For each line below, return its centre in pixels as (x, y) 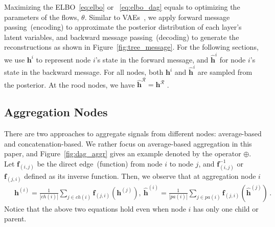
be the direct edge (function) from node (100, 163)
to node (181, 163)
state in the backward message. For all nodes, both (84, 72)
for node (233, 59)
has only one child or (226, 208)
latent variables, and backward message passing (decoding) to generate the (122, 37)
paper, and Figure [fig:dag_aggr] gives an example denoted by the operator (123, 153)
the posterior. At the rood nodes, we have (70, 84)
